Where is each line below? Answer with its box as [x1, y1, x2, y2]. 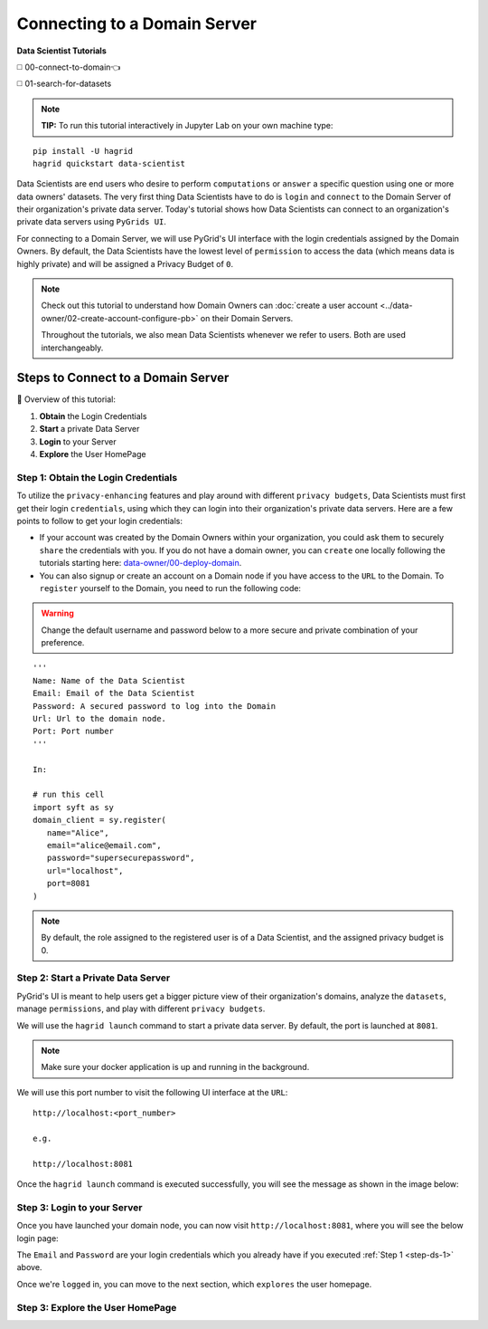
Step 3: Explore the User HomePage [16, 1301, 177, 1314]
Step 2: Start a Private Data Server [16, 971, 171, 984]
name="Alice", [46, 827, 109, 837]
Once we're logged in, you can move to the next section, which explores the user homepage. [16, 1278, 372, 1289]
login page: [16, 1232, 59, 1244]
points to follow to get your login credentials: [16, 515, 183, 526]
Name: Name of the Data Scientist [33, 675, 185, 685]
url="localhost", [46, 865, 124, 875]
